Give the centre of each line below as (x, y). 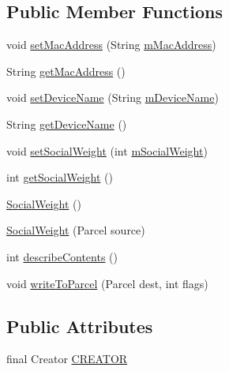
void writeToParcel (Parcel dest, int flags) (107, 283)
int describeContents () (62, 256)
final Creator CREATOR (67, 359)
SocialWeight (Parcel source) (76, 230)
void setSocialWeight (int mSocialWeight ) (107, 150)
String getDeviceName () (67, 124)
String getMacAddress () (66, 71)
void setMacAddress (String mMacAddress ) (111, 45)
